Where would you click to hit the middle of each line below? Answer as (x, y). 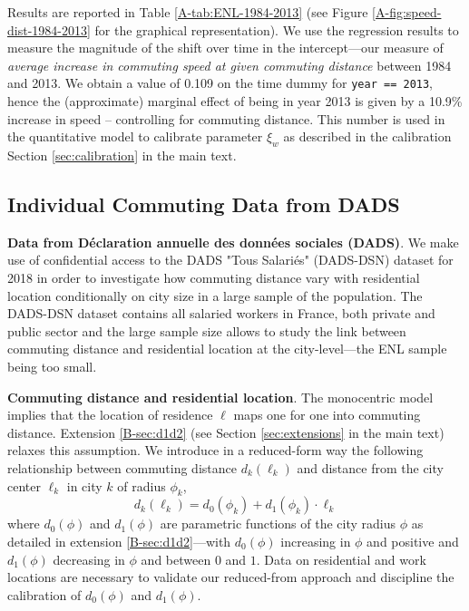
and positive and (413, 541)
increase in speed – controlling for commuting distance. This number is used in (226, 118)
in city (84, 485)
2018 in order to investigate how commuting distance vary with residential (214, 277)
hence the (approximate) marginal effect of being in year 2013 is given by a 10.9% (235, 101)
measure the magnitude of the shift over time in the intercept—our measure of (225, 48)
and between (176, 559)
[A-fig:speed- (407, 12)
